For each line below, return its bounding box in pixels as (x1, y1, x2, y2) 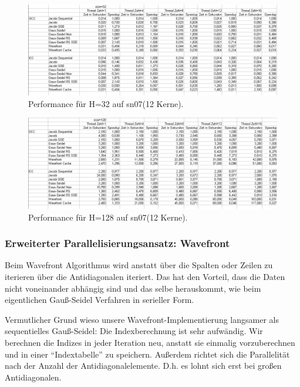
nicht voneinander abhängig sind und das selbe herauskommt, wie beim (5, 282, 261, 294)
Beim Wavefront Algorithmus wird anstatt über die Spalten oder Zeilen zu (5, 259, 273, 271)
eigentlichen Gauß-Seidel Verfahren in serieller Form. (5, 293, 194, 306)
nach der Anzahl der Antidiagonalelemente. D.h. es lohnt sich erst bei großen (5, 359, 282, 372)
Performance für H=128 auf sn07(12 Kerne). (28, 211, 188, 223)
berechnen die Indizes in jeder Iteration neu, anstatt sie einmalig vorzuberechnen (5, 336, 295, 349)
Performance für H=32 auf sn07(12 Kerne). (28, 97, 184, 109)
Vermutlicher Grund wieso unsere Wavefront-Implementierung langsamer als (5, 313, 279, 325)
